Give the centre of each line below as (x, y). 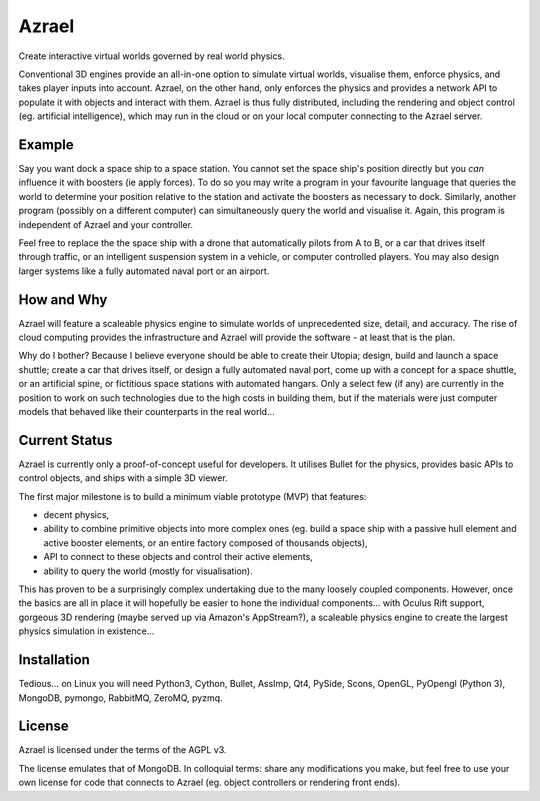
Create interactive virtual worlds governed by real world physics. (151, 56)
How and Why (63, 299)
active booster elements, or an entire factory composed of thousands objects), (206, 542)
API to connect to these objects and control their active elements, (178, 557)
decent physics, (76, 515)
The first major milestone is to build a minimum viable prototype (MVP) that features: (192, 496)
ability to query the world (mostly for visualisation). (148, 571)
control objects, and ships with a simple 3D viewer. (123, 478)
